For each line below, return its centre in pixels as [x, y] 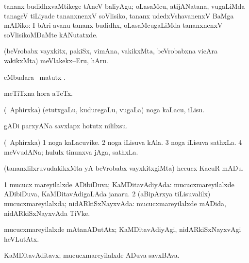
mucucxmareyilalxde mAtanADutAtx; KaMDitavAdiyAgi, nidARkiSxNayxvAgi [123, 229]
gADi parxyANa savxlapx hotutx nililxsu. [66, 126]
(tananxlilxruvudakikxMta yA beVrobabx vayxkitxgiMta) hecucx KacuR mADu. [124, 168]
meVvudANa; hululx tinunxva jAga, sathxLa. [71, 151]
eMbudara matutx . [35, 77]
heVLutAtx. [22, 238]
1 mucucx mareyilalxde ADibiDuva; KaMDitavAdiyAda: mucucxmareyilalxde [119, 184]
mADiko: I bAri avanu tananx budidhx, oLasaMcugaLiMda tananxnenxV [113, 25]
